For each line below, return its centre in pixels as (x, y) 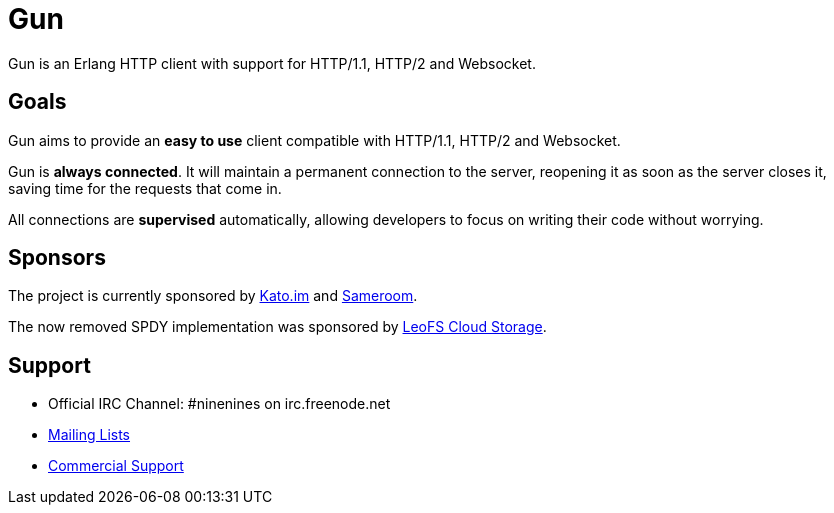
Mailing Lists (89, 435)
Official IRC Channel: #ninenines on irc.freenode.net (219, 404)
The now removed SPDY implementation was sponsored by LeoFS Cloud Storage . (277, 327)
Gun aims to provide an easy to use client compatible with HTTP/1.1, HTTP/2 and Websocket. (314, 140)
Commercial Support (116, 466)
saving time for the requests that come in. (145, 188)
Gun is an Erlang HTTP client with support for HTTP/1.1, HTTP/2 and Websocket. (272, 63)
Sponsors (57, 258)
